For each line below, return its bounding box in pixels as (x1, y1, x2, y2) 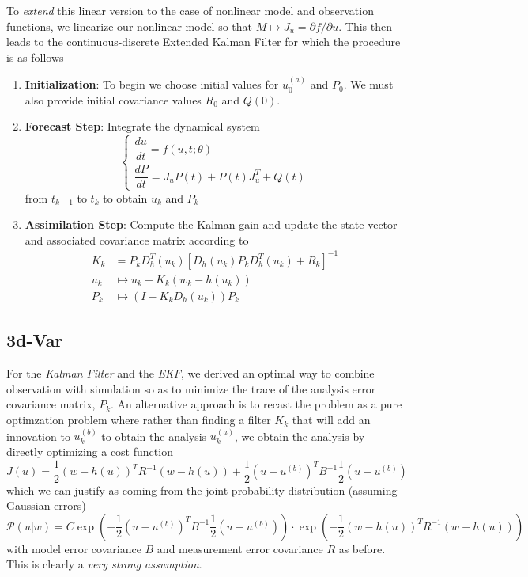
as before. (338, 540, 386, 556)
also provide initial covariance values (25, 91, 202, 108)
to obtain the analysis (101, 427, 207, 444)
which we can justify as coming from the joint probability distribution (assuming (6, 481, 398, 498)
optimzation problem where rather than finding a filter (6, 412, 271, 428)
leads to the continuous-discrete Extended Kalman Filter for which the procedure (6, 33, 401, 50)
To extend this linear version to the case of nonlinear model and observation (6, 2, 374, 18)
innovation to (6, 427, 70, 444)
